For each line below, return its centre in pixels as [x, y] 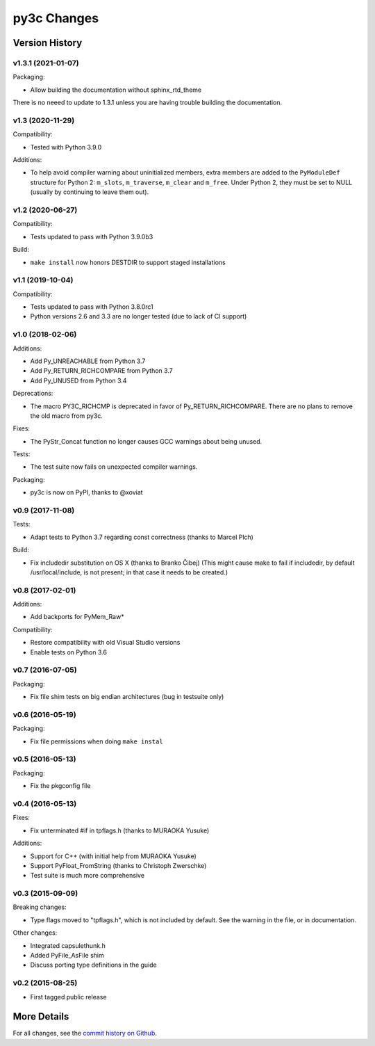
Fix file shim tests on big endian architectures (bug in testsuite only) [127, 697]
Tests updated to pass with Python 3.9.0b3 [92, 236]
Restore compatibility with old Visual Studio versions [105, 643]
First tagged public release [68, 997]
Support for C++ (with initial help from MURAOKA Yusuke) [114, 856]
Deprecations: [33, 394]
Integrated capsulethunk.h [68, 945]
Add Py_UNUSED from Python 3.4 [78, 380]
